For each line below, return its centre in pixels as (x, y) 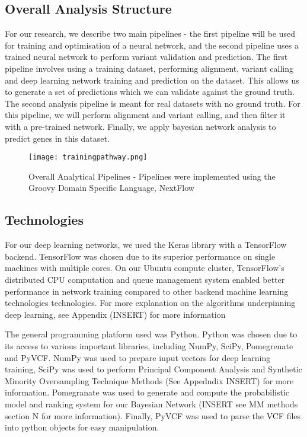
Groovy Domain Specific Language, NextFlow (111, 188)
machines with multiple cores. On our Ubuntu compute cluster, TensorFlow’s (145, 268)
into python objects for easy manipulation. (82, 427)
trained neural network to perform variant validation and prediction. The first (146, 57)
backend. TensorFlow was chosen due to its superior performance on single (140, 256)
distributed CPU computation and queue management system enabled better (145, 279)
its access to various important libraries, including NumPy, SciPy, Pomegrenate (149, 345)
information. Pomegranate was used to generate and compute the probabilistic (147, 392)
